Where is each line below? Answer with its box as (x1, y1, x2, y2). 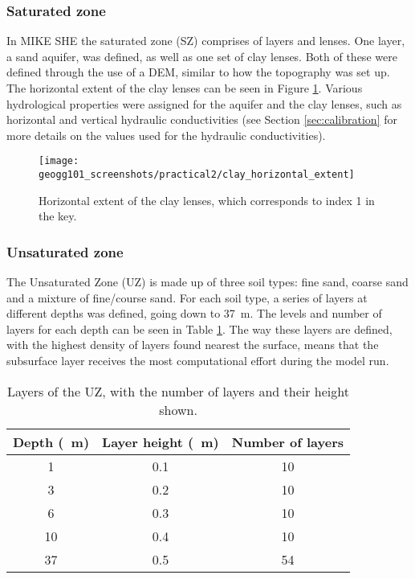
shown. (159, 400, 197, 419)
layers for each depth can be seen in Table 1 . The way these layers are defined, (6, 320, 393, 337)
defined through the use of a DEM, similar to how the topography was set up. (6, 64, 390, 80)
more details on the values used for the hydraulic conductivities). (6, 126, 326, 143)
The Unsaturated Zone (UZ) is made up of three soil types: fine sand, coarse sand (6, 273, 409, 290)
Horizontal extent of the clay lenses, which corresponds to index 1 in (39, 191, 375, 208)
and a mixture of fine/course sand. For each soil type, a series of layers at (6, 289, 368, 306)
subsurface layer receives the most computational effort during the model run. (6, 352, 389, 369)
